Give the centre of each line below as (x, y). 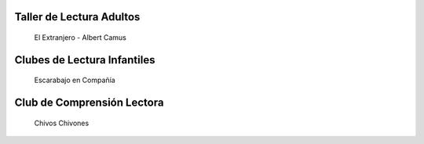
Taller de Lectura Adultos (77, 17)
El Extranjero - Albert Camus (80, 38)
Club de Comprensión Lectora (89, 103)
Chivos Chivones (62, 123)
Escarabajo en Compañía (75, 80)
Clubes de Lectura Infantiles (85, 60)
